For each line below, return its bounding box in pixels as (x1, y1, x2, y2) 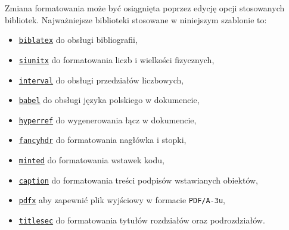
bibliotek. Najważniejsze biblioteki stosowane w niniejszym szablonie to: (5, 13, 267, 26)
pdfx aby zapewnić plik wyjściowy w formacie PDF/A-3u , (18, 194, 225, 206)
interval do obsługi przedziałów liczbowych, (18, 73, 184, 86)
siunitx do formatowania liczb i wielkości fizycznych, (18, 53, 215, 66)
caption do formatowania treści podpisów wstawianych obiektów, (18, 173, 258, 186)
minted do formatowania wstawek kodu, (18, 154, 164, 166)
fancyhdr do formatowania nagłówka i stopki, (18, 133, 187, 146)
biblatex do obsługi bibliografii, (18, 33, 138, 46)
